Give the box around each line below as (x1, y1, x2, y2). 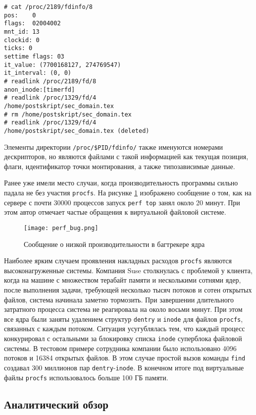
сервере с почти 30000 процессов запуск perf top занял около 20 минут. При (4, 197, 240, 207)
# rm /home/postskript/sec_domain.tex (4, 111, 132, 118)
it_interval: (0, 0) (4, 69, 72, 77)
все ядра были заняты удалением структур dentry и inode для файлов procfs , (4, 313, 243, 324)
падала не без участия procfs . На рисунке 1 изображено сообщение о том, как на (4, 187, 252, 197)
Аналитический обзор (4, 396, 108, 412)
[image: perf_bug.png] (24, 224, 99, 232)
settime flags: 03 (4, 53, 64, 60)
